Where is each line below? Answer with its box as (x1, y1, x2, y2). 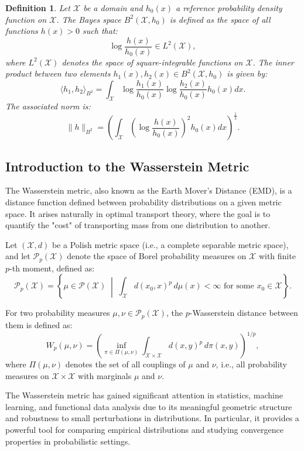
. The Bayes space (56, 13, 121, 25)
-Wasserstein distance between (189, 307, 298, 319)
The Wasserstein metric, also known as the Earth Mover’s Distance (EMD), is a (5, 184, 292, 197)
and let (5, 250, 30, 262)
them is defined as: (5, 318, 73, 330)
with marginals (78, 369, 132, 381)
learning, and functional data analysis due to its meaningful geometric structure (5, 400, 292, 412)
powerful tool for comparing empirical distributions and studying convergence (5, 423, 283, 435)
